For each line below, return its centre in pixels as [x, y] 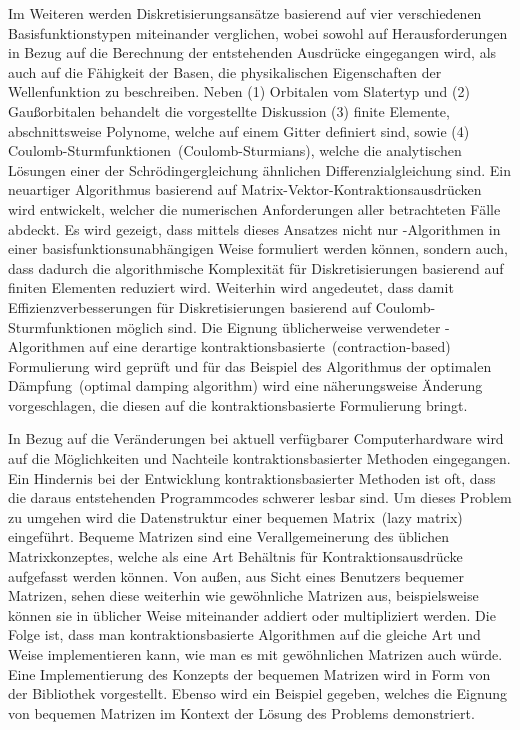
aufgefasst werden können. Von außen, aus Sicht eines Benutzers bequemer [236, 575]
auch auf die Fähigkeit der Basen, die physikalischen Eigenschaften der [225, 71]
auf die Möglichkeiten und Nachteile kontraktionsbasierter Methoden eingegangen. [259, 458]
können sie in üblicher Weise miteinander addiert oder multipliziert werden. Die [252, 614]
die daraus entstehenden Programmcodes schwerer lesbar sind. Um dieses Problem [260, 497]
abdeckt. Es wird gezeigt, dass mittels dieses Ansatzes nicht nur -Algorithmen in [254, 228]
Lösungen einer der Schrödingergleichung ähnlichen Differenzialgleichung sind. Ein [260, 169]
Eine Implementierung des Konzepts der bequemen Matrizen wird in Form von [249, 673]
